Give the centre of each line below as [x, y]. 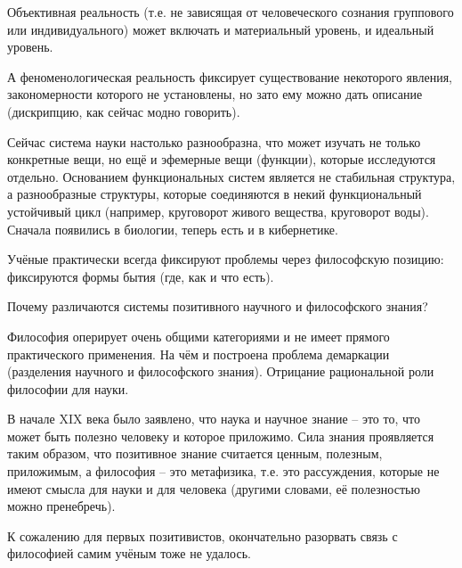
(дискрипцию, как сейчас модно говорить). [124, 111]
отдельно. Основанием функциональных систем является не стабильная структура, [231, 176]
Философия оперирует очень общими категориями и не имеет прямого [199, 336]
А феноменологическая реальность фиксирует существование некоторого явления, [230, 76]
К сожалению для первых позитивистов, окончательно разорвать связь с [203, 535]
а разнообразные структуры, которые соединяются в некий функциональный [215, 194]
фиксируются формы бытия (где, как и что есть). [141, 276]
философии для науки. [68, 388]
